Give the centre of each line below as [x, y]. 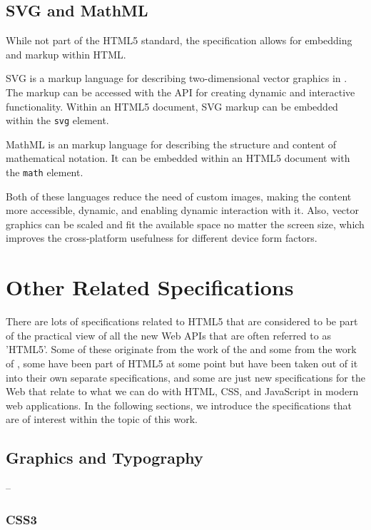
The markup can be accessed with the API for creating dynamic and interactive [181, 92]
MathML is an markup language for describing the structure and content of [171, 144]
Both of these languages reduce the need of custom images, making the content [179, 196]
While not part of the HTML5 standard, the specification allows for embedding [179, 40]
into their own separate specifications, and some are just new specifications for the [185, 377]
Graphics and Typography [105, 458]
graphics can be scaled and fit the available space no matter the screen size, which [185, 224]
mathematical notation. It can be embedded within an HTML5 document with [178, 158]
